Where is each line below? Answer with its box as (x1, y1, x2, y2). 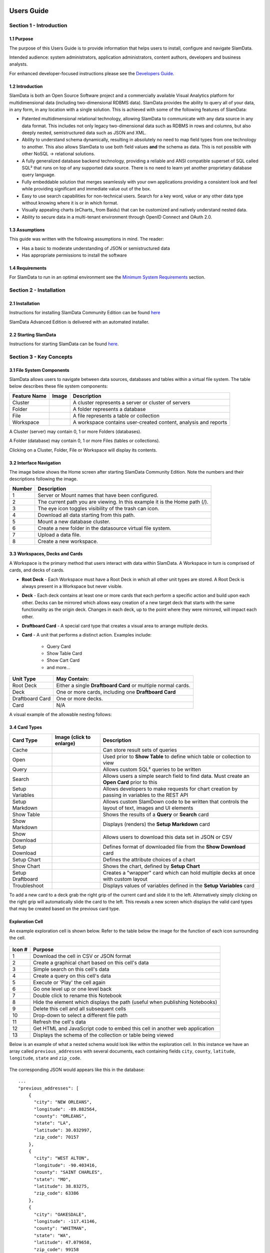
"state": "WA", (33, 1232, 71, 1238)
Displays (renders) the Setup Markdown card (102, 820, 210, 827)
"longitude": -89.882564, (33, 1106, 97, 1112)
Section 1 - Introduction (9, 22, 67, 29)
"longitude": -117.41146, (33, 1218, 97, 1224)
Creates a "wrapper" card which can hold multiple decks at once (102, 869, 255, 876)
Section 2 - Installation (9, 287, 65, 294)
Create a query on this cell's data (33, 972, 111, 979)
